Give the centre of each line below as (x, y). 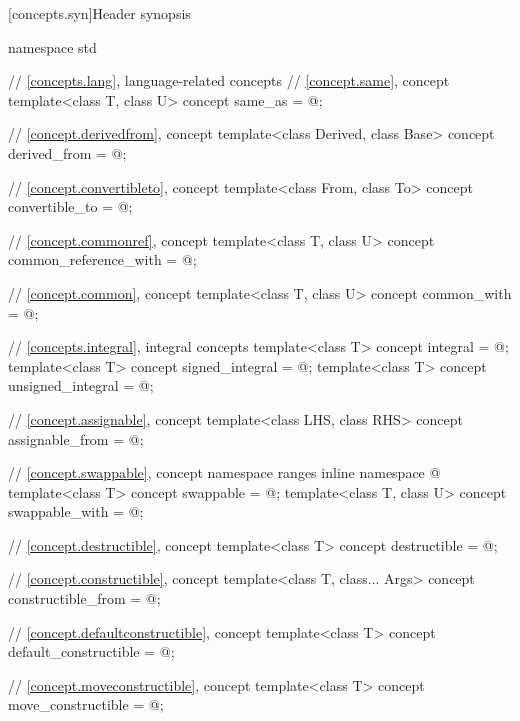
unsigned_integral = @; (81, 385)
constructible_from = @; (84, 598)
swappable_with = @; (76, 511)
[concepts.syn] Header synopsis (99, 13)
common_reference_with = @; (102, 259)
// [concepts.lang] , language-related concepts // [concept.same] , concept (229, 80)
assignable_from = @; (76, 438)
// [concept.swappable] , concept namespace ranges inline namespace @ (224, 472)
